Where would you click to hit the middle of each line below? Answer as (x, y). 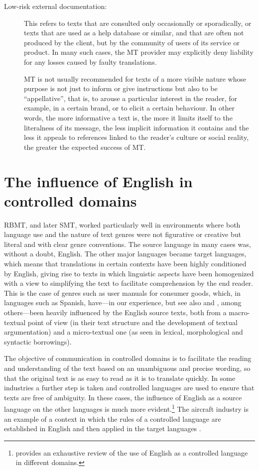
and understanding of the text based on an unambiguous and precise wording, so (127, 368)
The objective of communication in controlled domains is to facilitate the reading (128, 358)
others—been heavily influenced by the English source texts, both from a (115, 312)
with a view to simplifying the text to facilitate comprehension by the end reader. (129, 283)
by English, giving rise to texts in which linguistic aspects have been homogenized (129, 273)
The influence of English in (98, 181)
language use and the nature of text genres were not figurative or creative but (123, 234)
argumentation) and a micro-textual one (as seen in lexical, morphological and (124, 332)
